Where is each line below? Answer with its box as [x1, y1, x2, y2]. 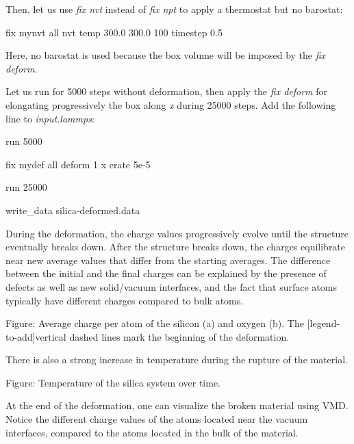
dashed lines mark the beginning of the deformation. [69, 329, 290, 343]
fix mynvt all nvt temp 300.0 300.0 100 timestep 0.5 [5, 25, 223, 39]
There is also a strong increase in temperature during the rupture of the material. [5, 352, 348, 367]
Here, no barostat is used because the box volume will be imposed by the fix [5, 48, 326, 62]
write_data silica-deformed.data [5, 203, 140, 217]
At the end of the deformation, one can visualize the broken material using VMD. [5, 398, 349, 413]
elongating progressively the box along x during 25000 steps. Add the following [5, 97, 336, 112]
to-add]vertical [5, 329, 66, 343]
